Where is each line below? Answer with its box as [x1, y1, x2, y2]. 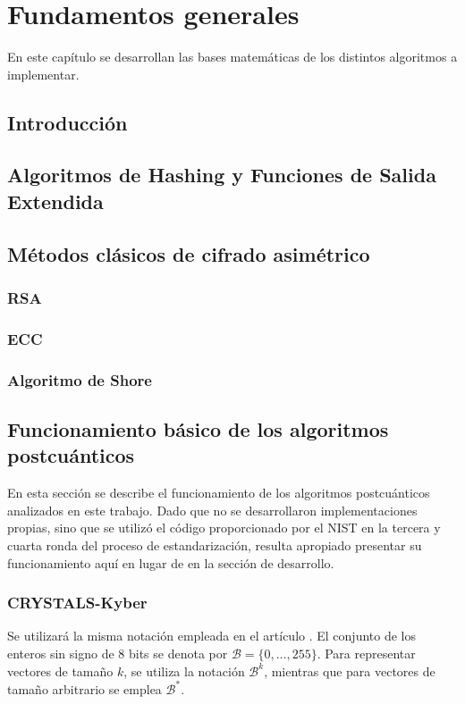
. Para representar [317, 643, 416, 662]
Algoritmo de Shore [7, 368, 152, 390]
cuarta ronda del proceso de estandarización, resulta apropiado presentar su [7, 535, 422, 554]
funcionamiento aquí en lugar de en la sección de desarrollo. [7, 553, 334, 572]
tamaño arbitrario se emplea [7, 679, 162, 698]
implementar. [7, 64, 80, 83]
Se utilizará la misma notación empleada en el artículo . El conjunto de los [7, 626, 416, 645]
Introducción [7, 108, 128, 136]
